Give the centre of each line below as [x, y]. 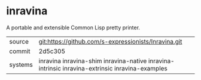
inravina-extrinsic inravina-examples [115, 68]
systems [21, 64]
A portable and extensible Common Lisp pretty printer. [73, 27]
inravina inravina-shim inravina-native [93, 61]
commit [20, 51]
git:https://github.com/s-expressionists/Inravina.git [110, 41]
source [19, 41]
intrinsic [50, 68]
